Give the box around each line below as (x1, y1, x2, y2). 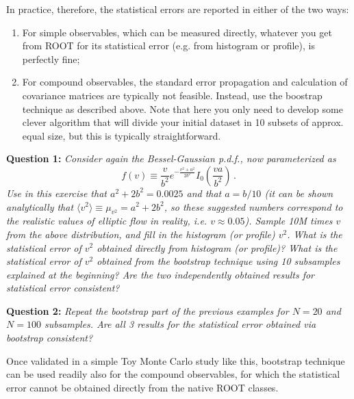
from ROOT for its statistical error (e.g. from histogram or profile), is (22, 38, 315, 53)
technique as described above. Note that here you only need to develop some (22, 101, 343, 116)
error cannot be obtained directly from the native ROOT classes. (6, 380, 279, 394)
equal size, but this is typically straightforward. (22, 128, 221, 142)
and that (186, 185, 222, 200)
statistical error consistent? (6, 281, 120, 295)
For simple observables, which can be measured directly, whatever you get (22, 25, 332, 39)
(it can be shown (264, 185, 333, 200)
